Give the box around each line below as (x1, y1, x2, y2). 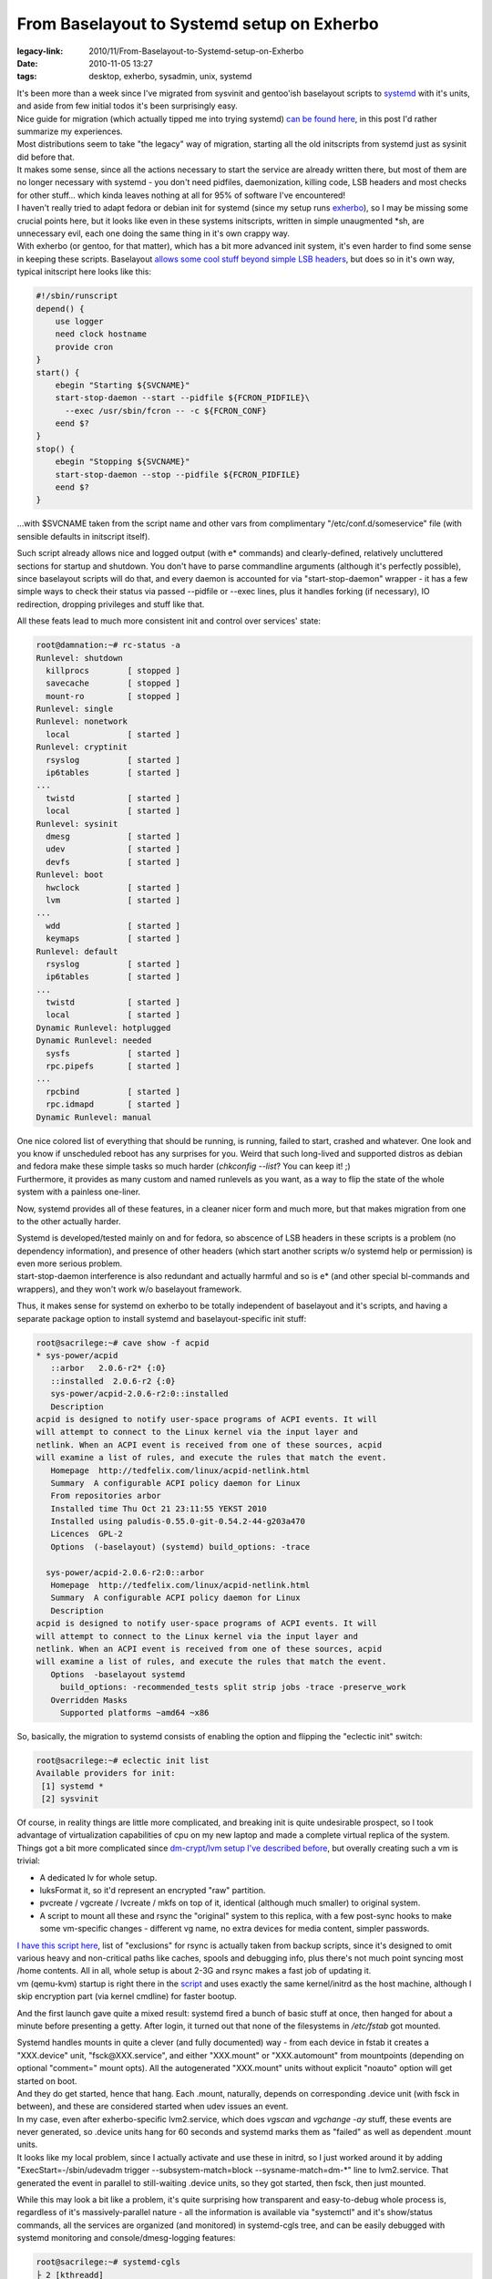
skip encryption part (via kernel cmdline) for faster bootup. (16, 1991, 237, 2002)
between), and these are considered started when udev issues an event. (16, 2101, 289, 2112)
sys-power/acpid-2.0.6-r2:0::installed (50, 1388, 229, 1399)
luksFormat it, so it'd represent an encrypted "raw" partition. (39, 1885, 266, 1896)
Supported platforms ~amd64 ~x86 (59, 1707, 210, 1717)
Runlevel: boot (36, 870, 104, 880)
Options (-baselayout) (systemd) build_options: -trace (50, 1542, 311, 1552)
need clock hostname (55, 329, 148, 339)
